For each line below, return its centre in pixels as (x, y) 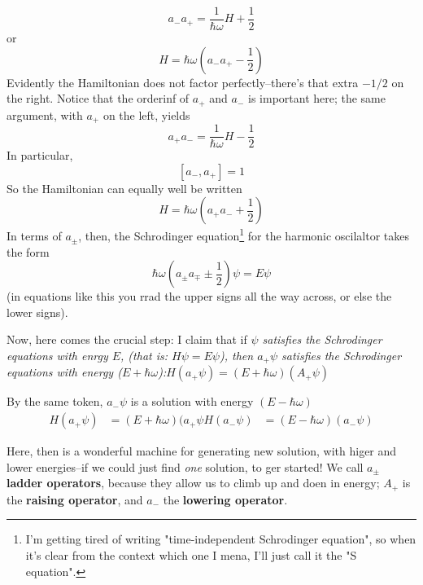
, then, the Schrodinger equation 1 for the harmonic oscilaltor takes (244, 235)
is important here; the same (317, 98)
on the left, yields (146, 114)
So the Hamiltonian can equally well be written (124, 188)
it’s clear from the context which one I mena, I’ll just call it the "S (191, 554)
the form (28, 251)
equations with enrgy (57, 356)
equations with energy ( (64, 372)
